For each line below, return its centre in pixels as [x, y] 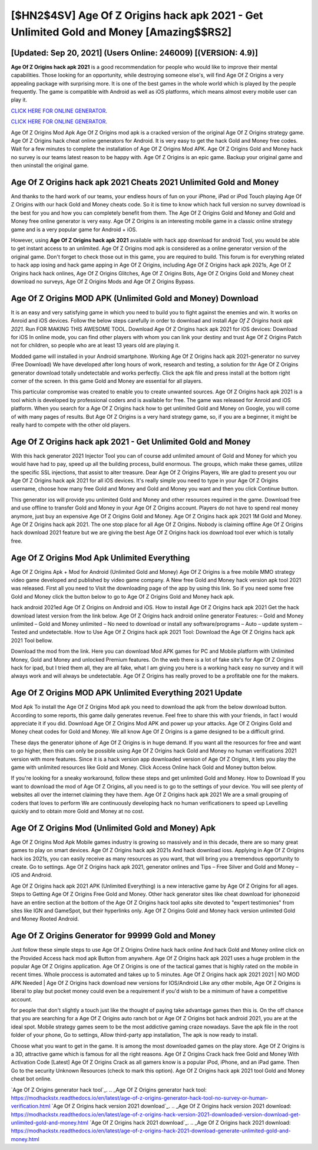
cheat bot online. [32, 1079]
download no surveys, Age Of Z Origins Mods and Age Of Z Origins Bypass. [103, 281]
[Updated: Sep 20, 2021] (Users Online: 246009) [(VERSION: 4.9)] [135, 53]
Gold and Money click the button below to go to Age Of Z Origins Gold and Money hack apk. [123, 596]
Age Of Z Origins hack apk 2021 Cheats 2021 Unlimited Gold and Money [145, 182]
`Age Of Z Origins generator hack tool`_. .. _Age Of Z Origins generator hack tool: [109, 1090]
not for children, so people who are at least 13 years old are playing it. [95, 346]
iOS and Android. [32, 875]
